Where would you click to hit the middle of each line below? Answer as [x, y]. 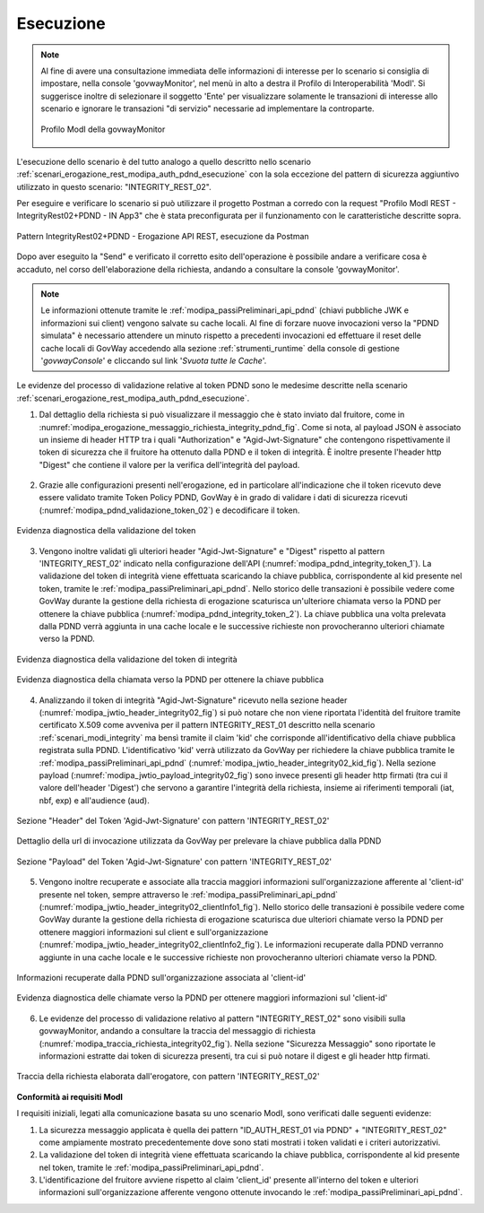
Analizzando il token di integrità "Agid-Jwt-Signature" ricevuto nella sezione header [193, 700]
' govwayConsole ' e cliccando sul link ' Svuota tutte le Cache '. [154, 360]
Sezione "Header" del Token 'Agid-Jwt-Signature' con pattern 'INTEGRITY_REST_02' [173, 821]
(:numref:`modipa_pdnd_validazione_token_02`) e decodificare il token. [169, 510]
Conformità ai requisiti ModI [70, 1096]
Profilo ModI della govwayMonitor [103, 129]
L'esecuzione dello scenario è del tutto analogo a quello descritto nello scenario [164, 161]
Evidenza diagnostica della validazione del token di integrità [127, 659]
